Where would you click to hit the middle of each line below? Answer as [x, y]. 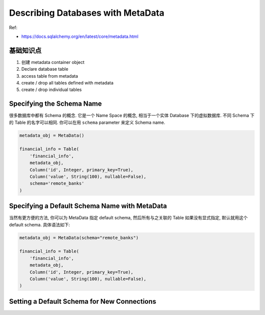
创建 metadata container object [53, 62]
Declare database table [45, 69]
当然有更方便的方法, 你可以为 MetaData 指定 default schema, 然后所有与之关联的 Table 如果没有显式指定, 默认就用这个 [128, 218]
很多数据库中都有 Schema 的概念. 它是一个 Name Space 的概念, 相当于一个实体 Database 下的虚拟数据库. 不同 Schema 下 [132, 115]
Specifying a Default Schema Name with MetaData [88, 206]
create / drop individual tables [52, 90]
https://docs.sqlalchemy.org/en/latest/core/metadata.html [80, 36]
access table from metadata [50, 76]
